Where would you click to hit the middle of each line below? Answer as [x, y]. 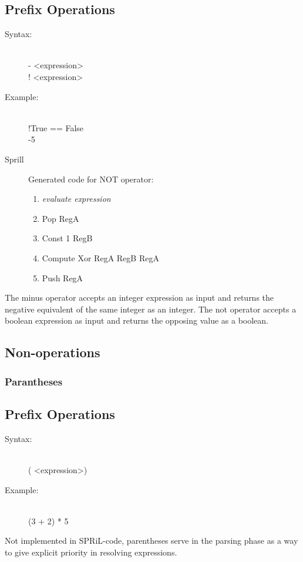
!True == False [56, 127]
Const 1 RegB [67, 238]
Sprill [14, 159]
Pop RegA [60, 218]
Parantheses [34, 381]
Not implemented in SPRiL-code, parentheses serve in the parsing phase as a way [151, 541]
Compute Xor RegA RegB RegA [100, 257]
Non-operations [53, 352]
